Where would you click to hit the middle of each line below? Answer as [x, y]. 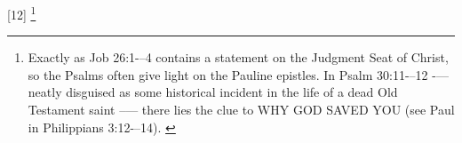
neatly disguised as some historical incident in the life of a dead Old [213, 92]
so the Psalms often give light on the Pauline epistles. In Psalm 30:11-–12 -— [238, 74]
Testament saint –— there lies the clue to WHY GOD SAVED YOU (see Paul [241, 110]
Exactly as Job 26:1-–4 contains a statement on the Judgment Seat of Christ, [238, 57]
